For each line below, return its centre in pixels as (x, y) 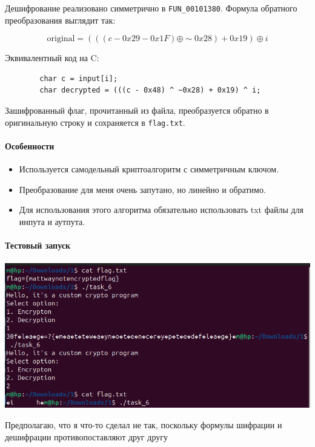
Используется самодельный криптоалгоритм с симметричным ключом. (149, 169)
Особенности (30, 145)
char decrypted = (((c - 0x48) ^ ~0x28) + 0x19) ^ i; (150, 90)
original (61, 39)
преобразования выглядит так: (60, 20)
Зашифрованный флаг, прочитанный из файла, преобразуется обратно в (137, 110)
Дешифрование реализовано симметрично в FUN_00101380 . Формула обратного (151, 8)
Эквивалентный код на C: (52, 58)
